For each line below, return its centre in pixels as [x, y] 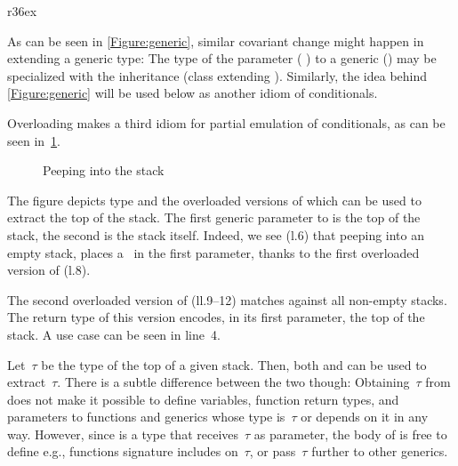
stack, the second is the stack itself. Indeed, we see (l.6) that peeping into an [216, 234]
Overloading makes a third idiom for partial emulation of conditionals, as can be [226, 122]
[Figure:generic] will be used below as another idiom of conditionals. [193, 93]
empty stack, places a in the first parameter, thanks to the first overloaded [213, 252]
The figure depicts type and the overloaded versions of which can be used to [214, 200]
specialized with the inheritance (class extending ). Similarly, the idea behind [217, 75]
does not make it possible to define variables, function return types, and [203, 399]
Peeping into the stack [104, 170]
